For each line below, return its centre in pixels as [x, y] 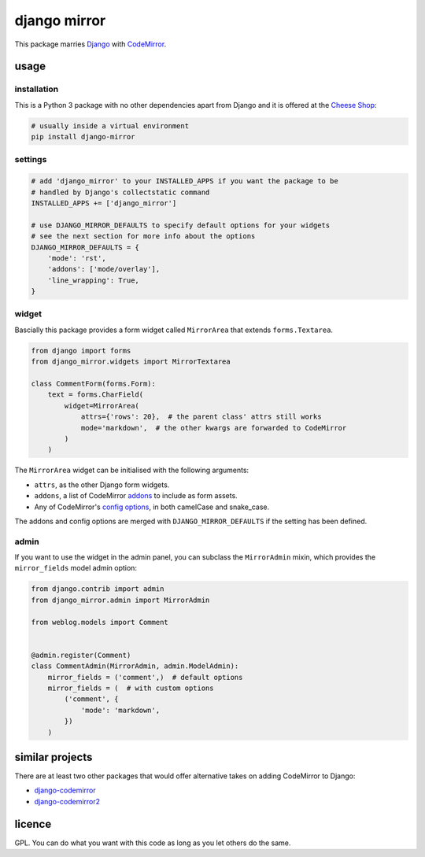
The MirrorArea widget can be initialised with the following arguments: [132, 470]
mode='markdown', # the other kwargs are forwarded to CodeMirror [214, 428]
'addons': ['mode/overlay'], [104, 269]
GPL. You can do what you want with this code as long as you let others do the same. [153, 843]
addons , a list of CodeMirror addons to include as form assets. [136, 496]
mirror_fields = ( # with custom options [131, 688]
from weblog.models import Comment [100, 622]
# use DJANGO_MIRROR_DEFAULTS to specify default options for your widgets [181, 225]
